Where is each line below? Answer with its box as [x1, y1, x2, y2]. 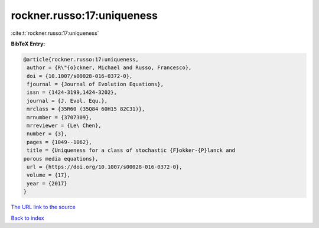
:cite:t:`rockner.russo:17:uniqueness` [11, 30, 99, 37]
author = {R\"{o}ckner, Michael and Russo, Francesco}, [27, 64, 192, 71]
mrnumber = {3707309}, [27, 114, 93, 120]
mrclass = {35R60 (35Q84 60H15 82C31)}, [27, 106, 145, 112]
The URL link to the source [11, 204, 76, 211]
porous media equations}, [23, 155, 99, 162]
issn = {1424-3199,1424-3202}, [27, 89, 118, 96]
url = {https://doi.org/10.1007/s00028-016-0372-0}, [27, 164, 183, 170]
